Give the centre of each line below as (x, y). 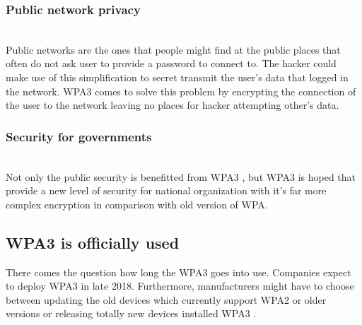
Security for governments (79, 136)
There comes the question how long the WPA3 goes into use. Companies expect (179, 272)
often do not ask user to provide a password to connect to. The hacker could (171, 63)
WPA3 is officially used (93, 242)
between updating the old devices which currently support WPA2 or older (166, 299)
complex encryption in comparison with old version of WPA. (137, 204)
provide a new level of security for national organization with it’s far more (166, 190)
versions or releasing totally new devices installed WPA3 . (131, 313)
